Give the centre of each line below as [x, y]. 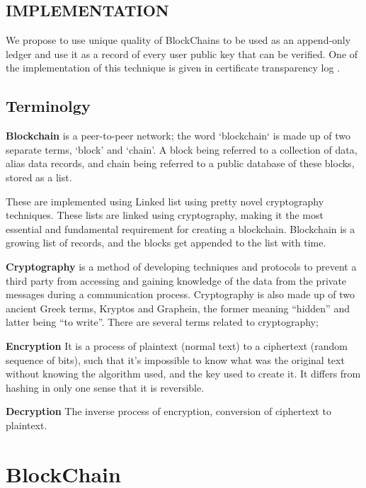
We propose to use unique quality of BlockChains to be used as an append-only [178, 40]
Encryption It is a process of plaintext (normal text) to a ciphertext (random [177, 345]
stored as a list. [39, 177]
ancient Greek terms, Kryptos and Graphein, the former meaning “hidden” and [178, 308]
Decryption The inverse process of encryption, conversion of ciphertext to [168, 411]
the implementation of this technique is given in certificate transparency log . [173, 68]
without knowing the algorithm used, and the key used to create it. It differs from [183, 374]
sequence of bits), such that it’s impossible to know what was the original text [175, 359]
